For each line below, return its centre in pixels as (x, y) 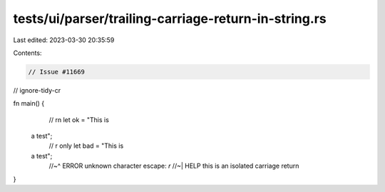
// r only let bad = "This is (86, 146)
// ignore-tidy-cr (37, 90)
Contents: (27, 53)
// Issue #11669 (57, 72)
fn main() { (29, 103)
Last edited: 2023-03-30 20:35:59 (64, 40)
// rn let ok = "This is (79, 120)
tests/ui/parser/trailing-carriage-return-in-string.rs (170, 19)
